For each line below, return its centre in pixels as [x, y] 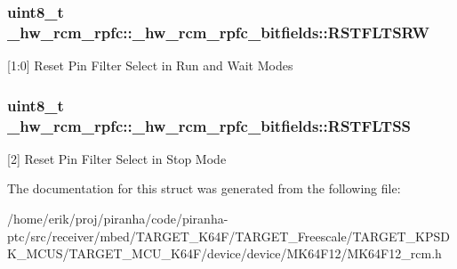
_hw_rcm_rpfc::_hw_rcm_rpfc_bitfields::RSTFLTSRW [219, 32]
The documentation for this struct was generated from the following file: [204, 188]
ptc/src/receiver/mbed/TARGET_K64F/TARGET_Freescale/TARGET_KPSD [228, 236]
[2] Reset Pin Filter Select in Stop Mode [117, 158]
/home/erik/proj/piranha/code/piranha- [118, 219]
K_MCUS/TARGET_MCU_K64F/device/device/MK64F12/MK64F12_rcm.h [224, 253]
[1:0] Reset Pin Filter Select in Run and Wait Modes [150, 65]
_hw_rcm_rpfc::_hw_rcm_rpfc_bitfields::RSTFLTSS [209, 125]
